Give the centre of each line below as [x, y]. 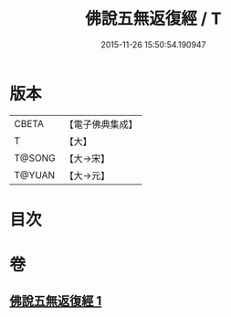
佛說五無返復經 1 [56, 301]
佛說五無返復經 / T [153, 19]
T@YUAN [35, 174]
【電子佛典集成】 [101, 124]
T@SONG [35, 158]
